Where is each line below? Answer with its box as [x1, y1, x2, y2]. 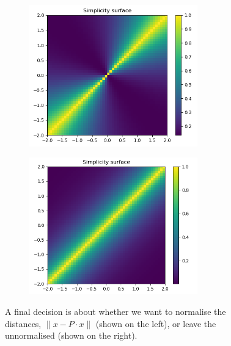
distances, [5, 317, 42, 330]
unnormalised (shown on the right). [5, 329, 137, 342]
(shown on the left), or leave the [95, 317, 216, 330]
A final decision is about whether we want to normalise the [5, 305, 226, 318]
